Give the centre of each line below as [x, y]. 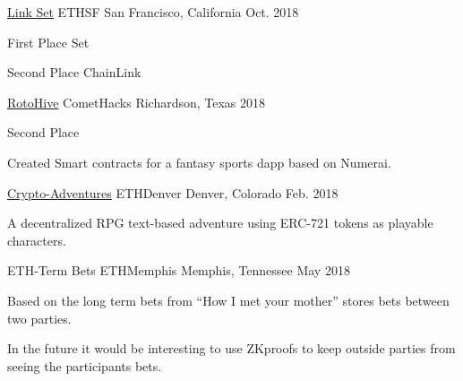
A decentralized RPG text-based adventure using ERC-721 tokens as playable [220, 223]
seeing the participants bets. [85, 365]
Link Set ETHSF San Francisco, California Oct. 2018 [153, 12]
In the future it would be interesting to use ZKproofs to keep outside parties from [231, 348]
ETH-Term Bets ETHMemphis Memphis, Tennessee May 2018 [179, 270]
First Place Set [48, 42]
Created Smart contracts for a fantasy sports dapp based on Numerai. [199, 162]
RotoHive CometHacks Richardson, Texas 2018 [137, 102]
